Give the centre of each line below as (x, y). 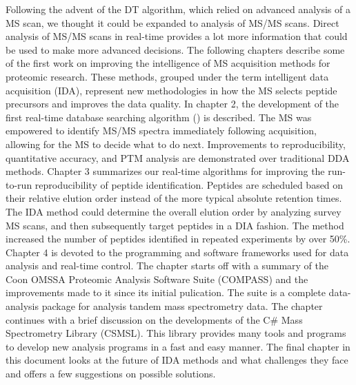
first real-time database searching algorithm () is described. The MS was (159, 117)
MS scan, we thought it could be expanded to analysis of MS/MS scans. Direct (172, 22)
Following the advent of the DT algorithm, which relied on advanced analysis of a (178, 9)
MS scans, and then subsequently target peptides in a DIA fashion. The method (175, 225)
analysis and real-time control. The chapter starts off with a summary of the (167, 266)
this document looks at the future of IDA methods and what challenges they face (177, 360)
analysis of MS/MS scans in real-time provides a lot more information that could (177, 36)
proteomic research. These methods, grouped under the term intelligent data (167, 76)
